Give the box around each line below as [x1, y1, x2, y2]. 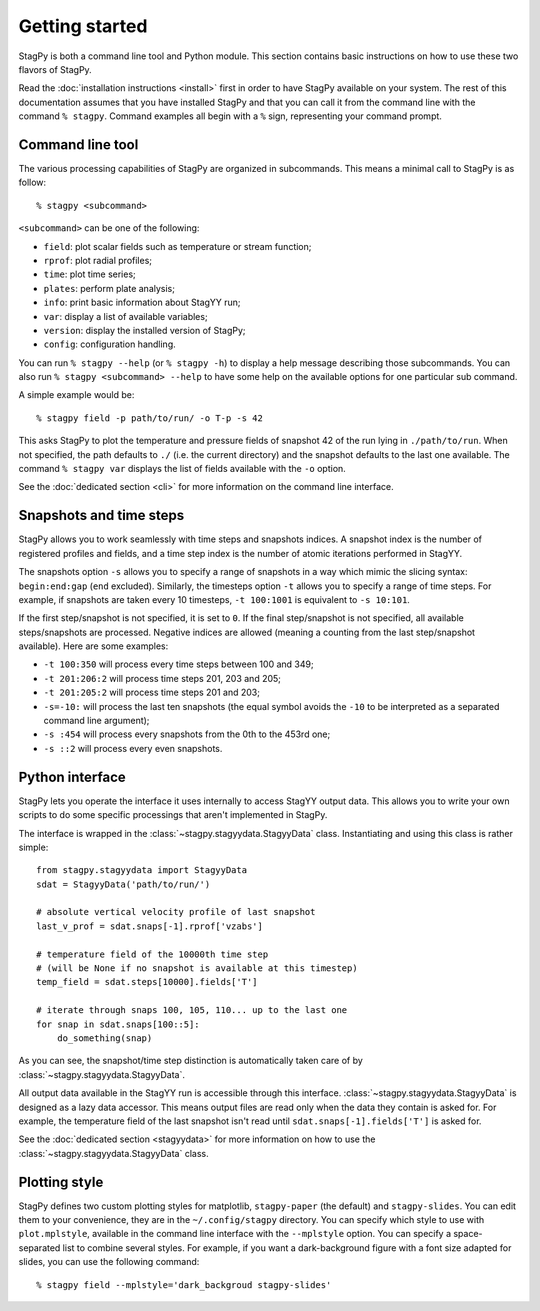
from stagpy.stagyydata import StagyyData [36, 865, 248, 876]
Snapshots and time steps [18, 507, 185, 524]
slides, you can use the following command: [18, 1256, 200, 1268]
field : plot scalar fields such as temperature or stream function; [43, 240, 312, 252]
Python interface [18, 768, 127, 785]
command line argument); [43, 715, 150, 727]
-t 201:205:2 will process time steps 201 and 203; [43, 686, 260, 699]
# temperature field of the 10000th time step [36, 948, 269, 960]
